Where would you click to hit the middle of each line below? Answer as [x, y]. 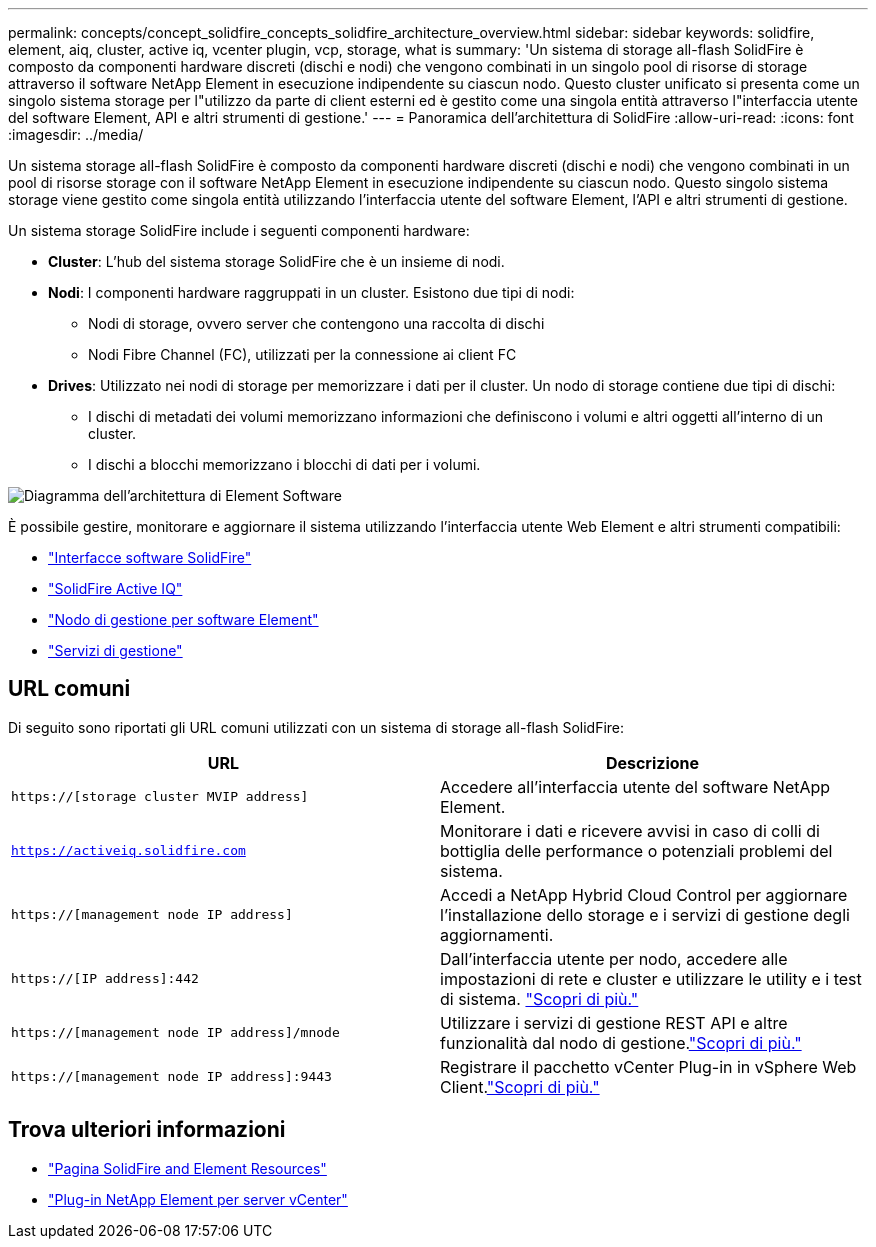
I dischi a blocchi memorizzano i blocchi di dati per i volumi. [284, 464]
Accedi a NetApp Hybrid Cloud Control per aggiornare [644, 894]
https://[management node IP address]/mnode [175, 1033]
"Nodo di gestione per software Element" [183, 619]
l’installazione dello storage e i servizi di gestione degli [645, 914]
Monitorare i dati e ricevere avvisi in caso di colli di [630, 830]
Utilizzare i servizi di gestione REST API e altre [614, 1022]
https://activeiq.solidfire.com [128, 851]
